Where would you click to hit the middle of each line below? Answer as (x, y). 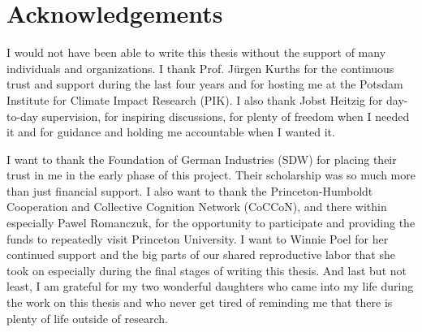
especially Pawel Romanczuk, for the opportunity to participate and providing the (211, 223)
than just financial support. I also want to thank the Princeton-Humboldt (190, 190)
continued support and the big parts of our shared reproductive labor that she (201, 254)
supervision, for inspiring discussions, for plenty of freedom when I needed (226, 116)
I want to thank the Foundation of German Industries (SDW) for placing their (202, 159)
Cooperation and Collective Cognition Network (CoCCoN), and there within (197, 207)
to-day (22, 116)
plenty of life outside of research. (87, 318)
